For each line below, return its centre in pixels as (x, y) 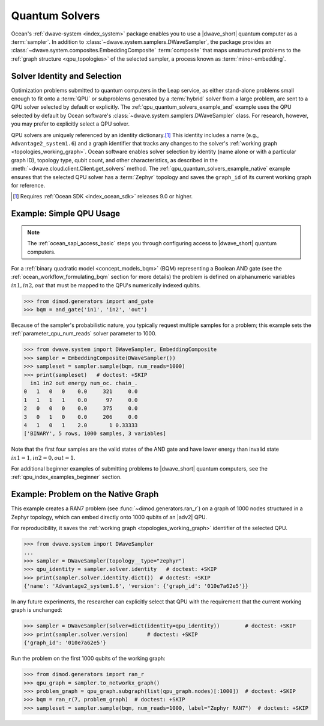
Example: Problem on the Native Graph (85, 494)
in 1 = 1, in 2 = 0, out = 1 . (43, 457)
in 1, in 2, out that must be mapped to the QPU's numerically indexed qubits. (106, 285)
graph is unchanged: (37, 610)
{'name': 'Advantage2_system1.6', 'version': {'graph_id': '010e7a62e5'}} (136, 586)
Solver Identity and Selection (67, 76)
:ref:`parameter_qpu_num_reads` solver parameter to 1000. (84, 334)
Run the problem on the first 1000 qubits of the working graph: (88, 659)
